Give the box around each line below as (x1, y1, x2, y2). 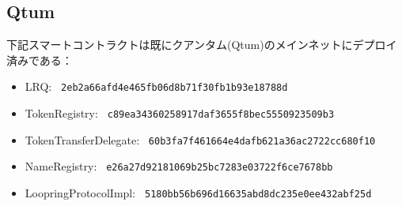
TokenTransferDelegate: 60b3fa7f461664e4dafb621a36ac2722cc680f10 (25, 131, 376, 148)
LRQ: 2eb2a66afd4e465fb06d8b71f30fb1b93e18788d (25, 78, 288, 95)
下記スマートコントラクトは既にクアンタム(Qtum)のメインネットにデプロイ (6, 36, 397, 53)
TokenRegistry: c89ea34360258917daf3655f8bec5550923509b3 (25, 105, 335, 122)
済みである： (6, 51, 73, 68)
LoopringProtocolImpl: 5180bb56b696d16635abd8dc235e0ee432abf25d (25, 185, 372, 201)
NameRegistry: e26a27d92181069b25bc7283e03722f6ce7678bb (25, 158, 333, 174)
